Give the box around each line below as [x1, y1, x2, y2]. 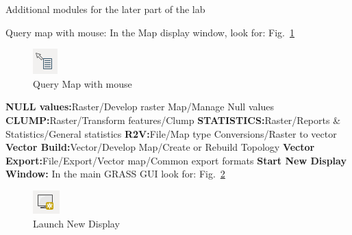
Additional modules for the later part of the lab [5, 2, 205, 16]
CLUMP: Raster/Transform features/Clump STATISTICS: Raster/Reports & [5, 112, 341, 127]
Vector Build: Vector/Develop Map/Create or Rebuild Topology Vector [5, 140, 315, 154]
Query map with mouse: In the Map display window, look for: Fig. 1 [5, 25, 295, 39]
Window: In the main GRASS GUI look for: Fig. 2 [5, 166, 225, 181]
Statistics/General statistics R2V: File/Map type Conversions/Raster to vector [5, 126, 337, 140]
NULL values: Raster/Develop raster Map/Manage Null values [5, 99, 274, 114]
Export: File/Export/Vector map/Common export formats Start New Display [5, 153, 347, 167]
